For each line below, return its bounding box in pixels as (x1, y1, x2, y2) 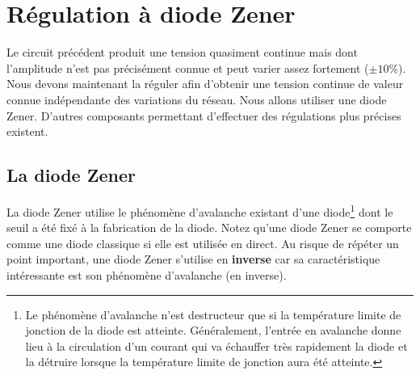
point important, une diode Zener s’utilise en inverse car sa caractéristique (6, 251, 380, 268)
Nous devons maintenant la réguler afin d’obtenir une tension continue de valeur (6, 75, 404, 92)
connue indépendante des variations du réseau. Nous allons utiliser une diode (6, 91, 387, 107)
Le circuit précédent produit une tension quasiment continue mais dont (6, 44, 358, 61)
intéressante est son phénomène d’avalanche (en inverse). (6, 266, 287, 283)
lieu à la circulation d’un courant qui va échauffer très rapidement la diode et (25, 337, 408, 354)
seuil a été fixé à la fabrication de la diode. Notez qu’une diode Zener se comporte (6, 219, 412, 236)
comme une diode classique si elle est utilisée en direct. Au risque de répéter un (6, 234, 399, 251)
